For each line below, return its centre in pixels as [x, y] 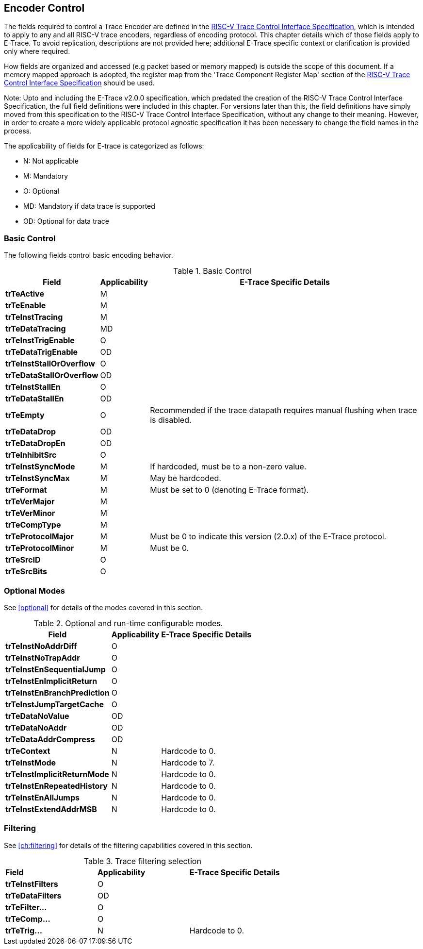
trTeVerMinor [30, 513]
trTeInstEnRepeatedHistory [57, 786]
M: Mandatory [46, 176]
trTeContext [28, 751]
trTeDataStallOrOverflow [52, 375]
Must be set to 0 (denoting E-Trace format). [229, 490]
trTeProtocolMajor [40, 537]
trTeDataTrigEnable [42, 352]
